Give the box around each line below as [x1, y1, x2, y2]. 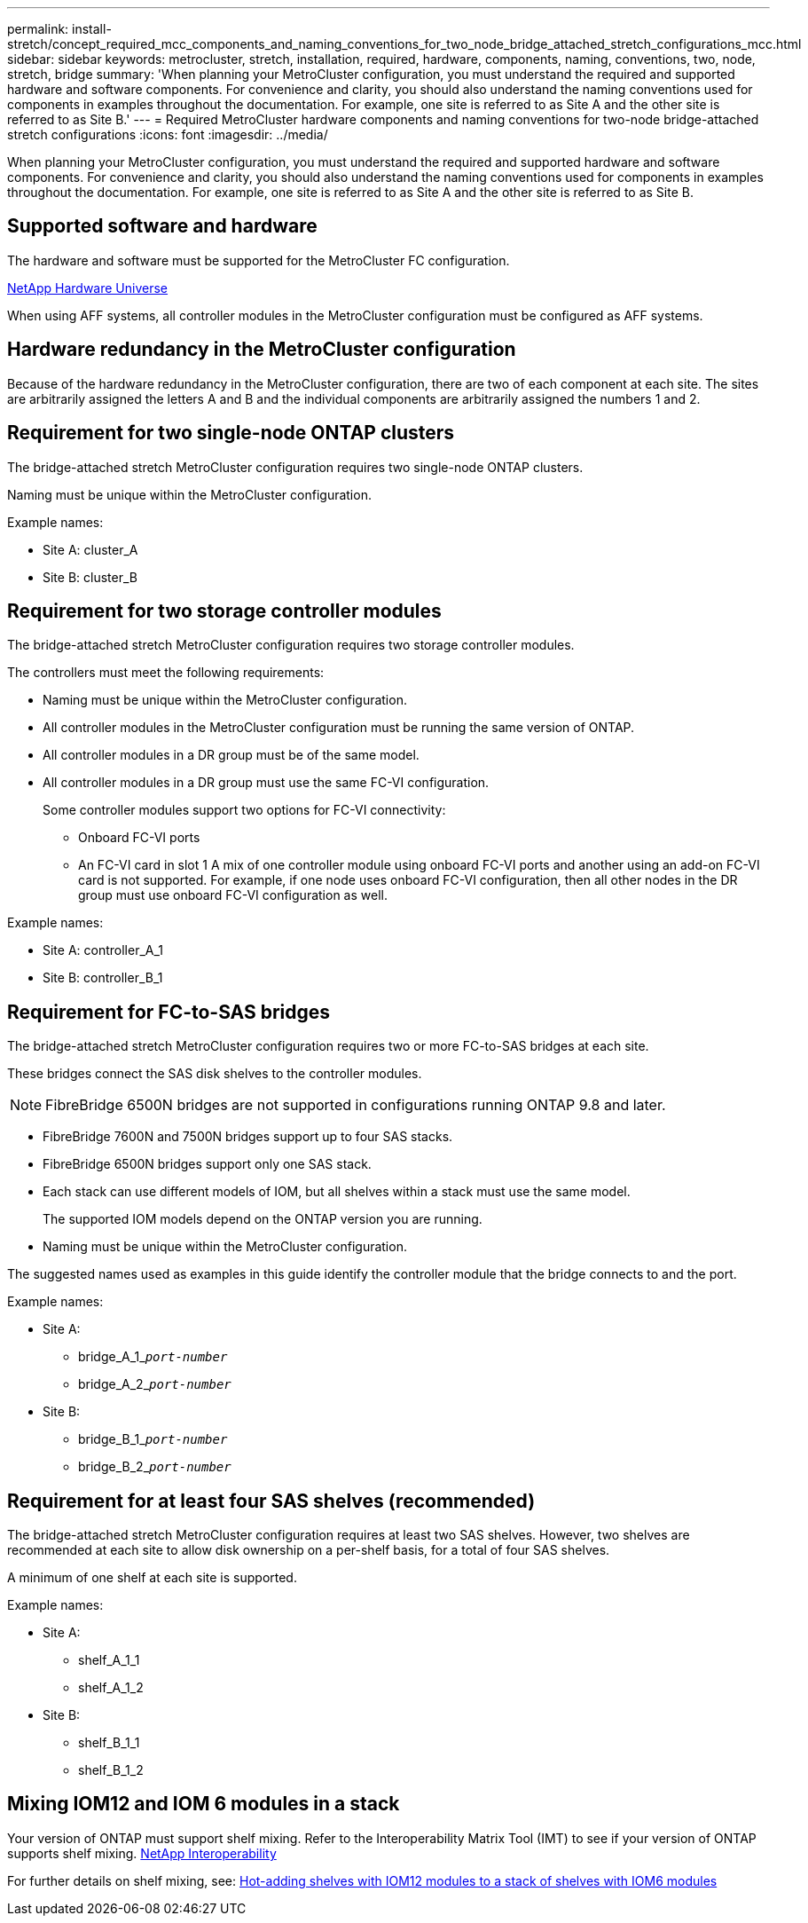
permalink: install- [7, 21, 112, 36]
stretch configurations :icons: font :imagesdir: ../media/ [7, 127, 328, 142]
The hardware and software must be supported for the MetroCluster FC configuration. [7, 252, 510, 268]
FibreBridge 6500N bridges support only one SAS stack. [43, 1156, 372, 1172]
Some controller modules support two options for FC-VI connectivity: [43, 802, 446, 818]
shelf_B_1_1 [78, 1735, 140, 1751]
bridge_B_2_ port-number [78, 1459, 231, 1475]
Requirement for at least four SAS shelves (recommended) [7, 1489, 536, 1512]
